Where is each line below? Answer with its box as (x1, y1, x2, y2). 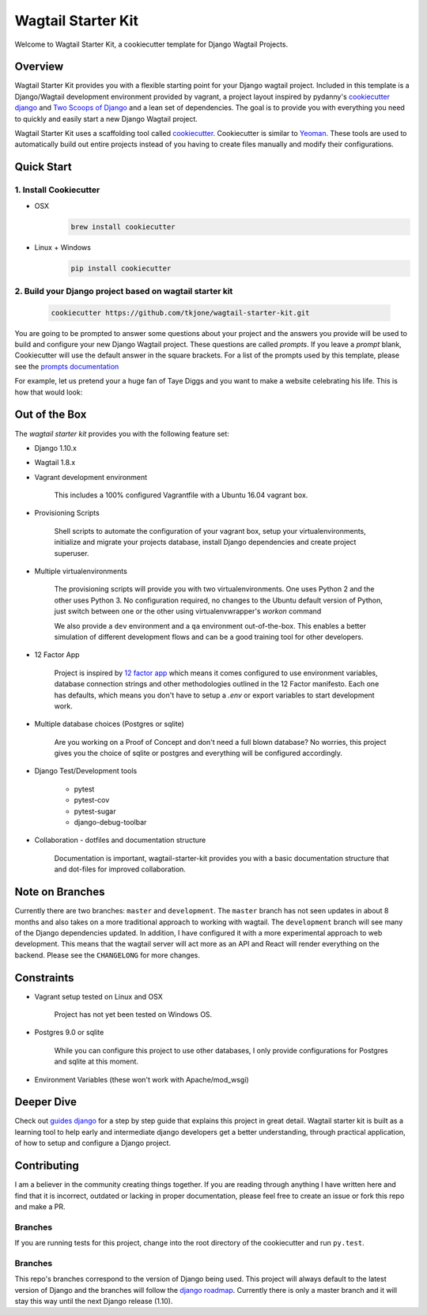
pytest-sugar (74, 807, 116, 816)
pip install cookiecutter (70, 263, 172, 273)
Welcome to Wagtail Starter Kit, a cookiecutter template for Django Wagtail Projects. (14, 40, 289, 49)
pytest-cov (74, 795, 110, 805)
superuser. (54, 548, 89, 557)
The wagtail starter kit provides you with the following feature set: (14, 429, 229, 438)
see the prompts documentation (14, 361, 119, 371)
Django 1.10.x (34, 443, 77, 452)
